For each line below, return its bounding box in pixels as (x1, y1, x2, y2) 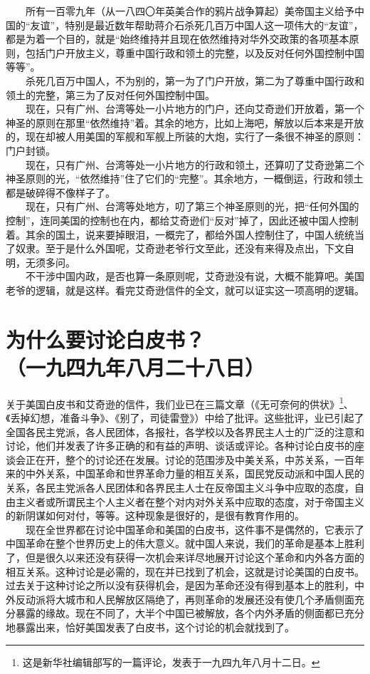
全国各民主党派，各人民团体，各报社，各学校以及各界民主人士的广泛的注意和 (6, 424, 364, 439)
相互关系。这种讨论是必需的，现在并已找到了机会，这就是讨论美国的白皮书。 (6, 564, 364, 579)
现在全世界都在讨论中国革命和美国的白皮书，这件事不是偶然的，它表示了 (25, 522, 364, 536)
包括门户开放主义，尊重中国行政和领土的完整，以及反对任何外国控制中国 (25, 45, 364, 60)
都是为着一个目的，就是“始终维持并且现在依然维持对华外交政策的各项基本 (6, 31, 349, 46)
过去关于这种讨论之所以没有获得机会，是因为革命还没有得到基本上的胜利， (6, 578, 354, 593)
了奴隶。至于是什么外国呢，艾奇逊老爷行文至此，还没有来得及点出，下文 (6, 241, 344, 256)
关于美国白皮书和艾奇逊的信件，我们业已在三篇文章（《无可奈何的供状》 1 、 (6, 394, 354, 411)
